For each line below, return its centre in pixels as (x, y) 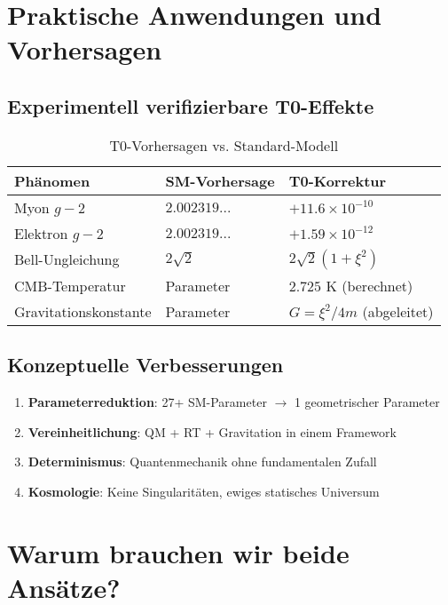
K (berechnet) (369, 285)
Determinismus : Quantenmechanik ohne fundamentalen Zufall (202, 462)
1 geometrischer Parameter (367, 401)
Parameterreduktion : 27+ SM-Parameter (147, 401)
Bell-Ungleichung (67, 259)
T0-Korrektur (338, 180)
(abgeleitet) (398, 311)
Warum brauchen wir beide (178, 552)
